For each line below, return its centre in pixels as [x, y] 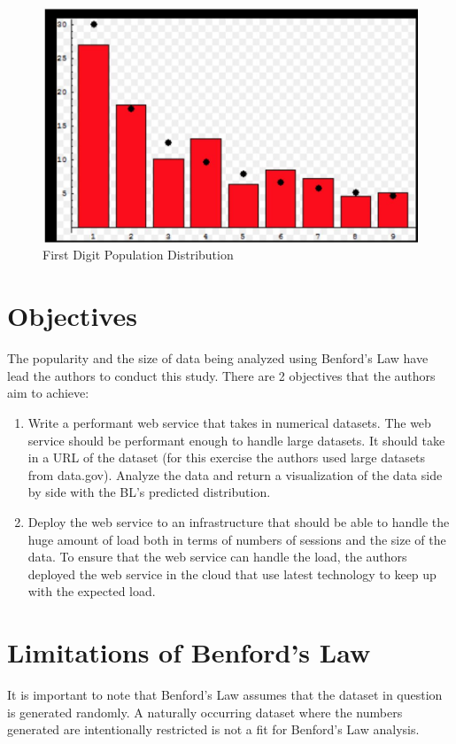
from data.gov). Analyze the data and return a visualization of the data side [235, 474]
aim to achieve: [48, 393]
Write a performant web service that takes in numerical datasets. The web [229, 422]
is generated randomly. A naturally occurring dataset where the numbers [205, 712]
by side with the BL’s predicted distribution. [149, 492]
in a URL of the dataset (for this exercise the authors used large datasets [227, 457]
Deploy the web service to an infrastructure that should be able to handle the [239, 521]
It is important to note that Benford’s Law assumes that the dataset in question [225, 694]
